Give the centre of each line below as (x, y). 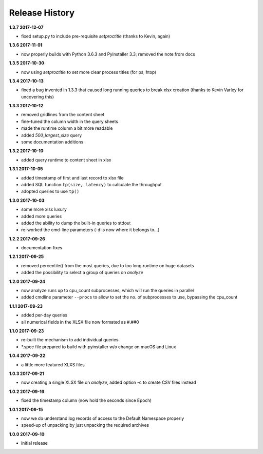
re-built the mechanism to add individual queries (70, 340)
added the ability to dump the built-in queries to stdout (76, 223)
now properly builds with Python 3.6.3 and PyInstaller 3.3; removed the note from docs (108, 54)
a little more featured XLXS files (53, 365)
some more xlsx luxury (44, 209)
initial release (35, 443)
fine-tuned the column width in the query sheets (70, 121)
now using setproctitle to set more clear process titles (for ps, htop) (89, 72)
